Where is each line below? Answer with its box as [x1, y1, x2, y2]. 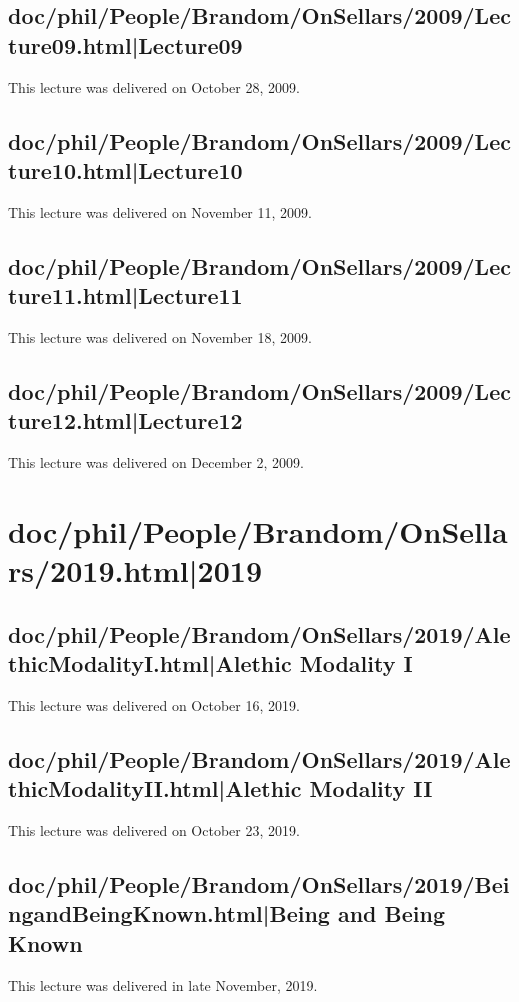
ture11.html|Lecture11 [8, 280, 243, 311]
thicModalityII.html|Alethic [8, 773, 302, 804]
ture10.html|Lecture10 [8, 154, 243, 185]
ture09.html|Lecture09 [8, 29, 243, 60]
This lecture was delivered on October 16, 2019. [8, 694, 300, 715]
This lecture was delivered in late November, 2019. [8, 974, 318, 995]
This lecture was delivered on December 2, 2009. [8, 452, 304, 473]
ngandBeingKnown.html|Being [8, 898, 330, 929]
